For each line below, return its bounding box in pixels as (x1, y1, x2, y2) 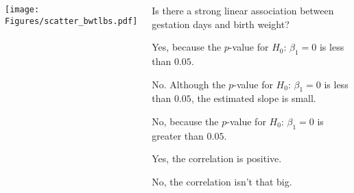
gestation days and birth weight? (152, 16, 290, 31)
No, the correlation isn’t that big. (152, 174, 292, 188)
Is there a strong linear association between (152, 3, 334, 17)
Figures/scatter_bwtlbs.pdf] (5, 16, 138, 26)
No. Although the (152, 77, 226, 91)
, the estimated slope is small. (191, 91, 316, 105)
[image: (5, 5, 40, 14)
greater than (152, 128, 204, 142)
